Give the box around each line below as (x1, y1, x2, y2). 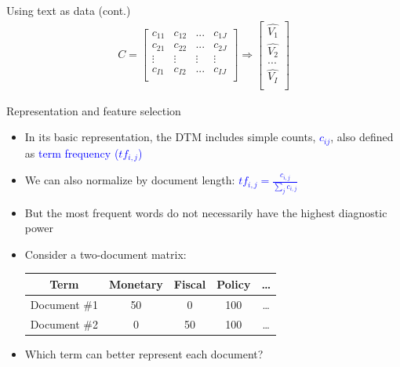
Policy (216, 275, 251, 292)
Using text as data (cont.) (6, 2, 131, 18)
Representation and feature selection (6, 102, 181, 118)
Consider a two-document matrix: (24, 245, 187, 262)
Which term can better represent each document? (24, 345, 264, 362)
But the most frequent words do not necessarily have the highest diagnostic (24, 204, 387, 220)
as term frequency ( (24, 144, 119, 161)
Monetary (108, 275, 163, 292)
